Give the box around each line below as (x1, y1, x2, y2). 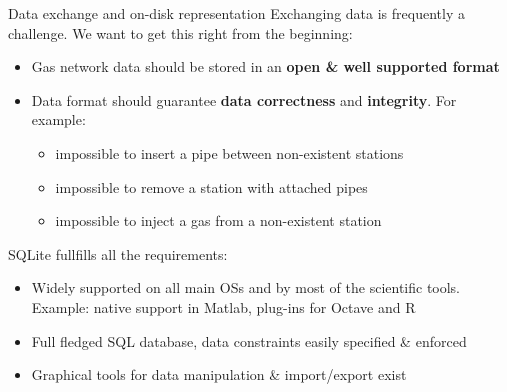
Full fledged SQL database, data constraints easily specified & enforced (31, 330, 467, 351)
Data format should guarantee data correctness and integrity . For (31, 89, 457, 110)
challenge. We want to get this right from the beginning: (8, 22, 353, 43)
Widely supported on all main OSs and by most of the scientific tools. (31, 277, 461, 298)
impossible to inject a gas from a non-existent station (55, 210, 382, 231)
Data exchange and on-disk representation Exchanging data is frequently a (8, 3, 465, 23)
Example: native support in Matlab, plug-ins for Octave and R (31, 296, 416, 317)
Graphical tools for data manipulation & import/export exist (31, 364, 407, 385)
